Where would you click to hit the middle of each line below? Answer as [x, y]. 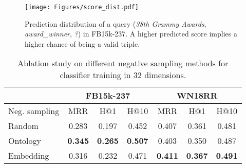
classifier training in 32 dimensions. [123, 75]
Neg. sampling [34, 111]
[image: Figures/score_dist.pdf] [82, 7]
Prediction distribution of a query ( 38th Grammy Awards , [116, 23]
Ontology [25, 141]
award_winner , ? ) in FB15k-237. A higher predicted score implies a [131, 34]
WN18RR [197, 96]
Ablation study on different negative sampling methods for [123, 63]
